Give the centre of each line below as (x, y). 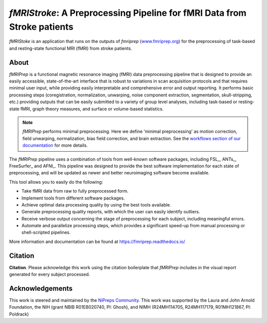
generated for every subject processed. (49, 275)
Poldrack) (19, 314)
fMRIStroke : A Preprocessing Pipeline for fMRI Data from (128, 13)
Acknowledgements (41, 288)
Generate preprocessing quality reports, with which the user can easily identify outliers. (111, 212)
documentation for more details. (55, 145)
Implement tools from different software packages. (73, 198)
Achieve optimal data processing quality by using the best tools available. (96, 204)
